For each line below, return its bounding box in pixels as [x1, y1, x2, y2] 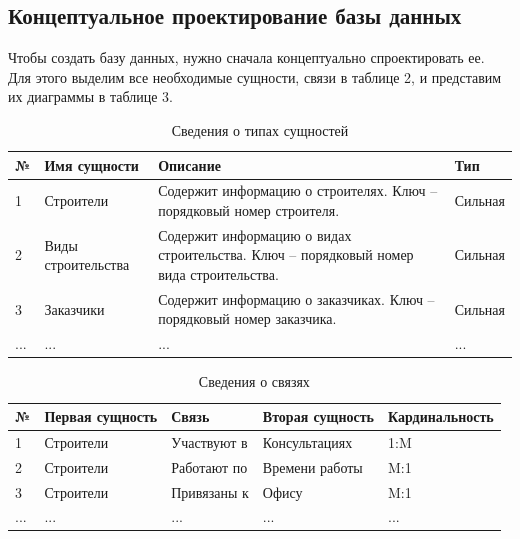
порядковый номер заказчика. [158, 308, 337, 329]
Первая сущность [44, 406, 158, 427]
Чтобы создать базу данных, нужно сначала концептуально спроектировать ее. [8, 47, 485, 68]
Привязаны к [171, 481, 249, 502]
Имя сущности [44, 154, 139, 175]
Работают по [171, 456, 248, 477]
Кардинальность [388, 406, 494, 427]
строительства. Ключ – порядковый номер [158, 244, 414, 265]
